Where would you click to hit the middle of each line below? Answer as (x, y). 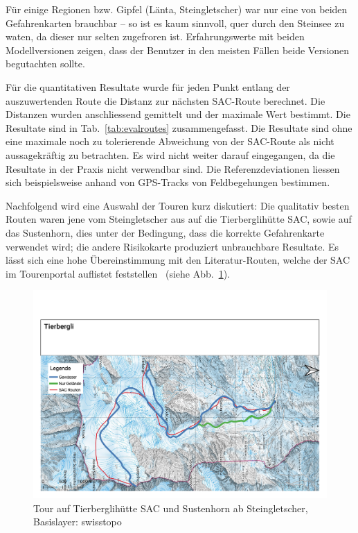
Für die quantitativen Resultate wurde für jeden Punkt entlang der (148, 86)
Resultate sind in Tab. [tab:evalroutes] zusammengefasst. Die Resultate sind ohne (179, 127)
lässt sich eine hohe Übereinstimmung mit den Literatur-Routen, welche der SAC (178, 260)
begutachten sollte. (45, 64)
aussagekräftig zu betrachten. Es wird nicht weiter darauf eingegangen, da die (170, 154)
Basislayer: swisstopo (78, 522)
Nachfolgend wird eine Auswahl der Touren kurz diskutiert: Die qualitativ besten (178, 205)
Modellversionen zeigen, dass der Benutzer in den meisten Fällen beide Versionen (178, 50)
